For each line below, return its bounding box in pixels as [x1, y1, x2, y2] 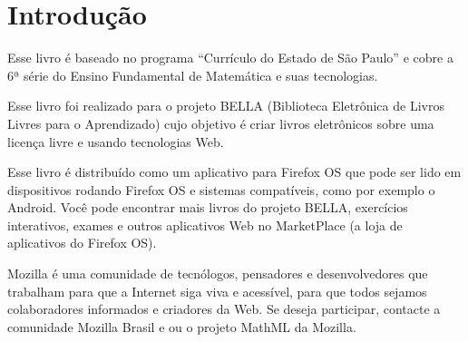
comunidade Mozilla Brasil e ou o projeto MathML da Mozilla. [7, 317, 356, 336]
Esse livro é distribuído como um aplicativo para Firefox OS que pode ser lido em [7, 162, 462, 181]
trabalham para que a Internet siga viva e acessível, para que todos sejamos [7, 281, 427, 300]
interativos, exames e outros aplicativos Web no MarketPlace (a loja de [7, 215, 403, 234]
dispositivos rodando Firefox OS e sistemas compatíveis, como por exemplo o [7, 180, 435, 199]
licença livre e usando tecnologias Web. [7, 132, 224, 151]
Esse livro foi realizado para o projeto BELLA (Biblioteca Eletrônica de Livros [7, 96, 444, 115]
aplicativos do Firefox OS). [7, 233, 157, 252]
